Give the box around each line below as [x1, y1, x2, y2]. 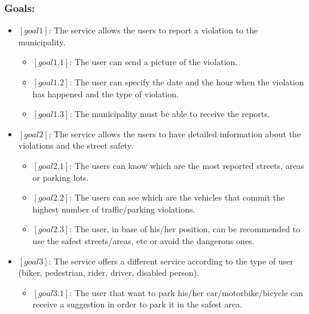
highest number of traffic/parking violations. [32, 202, 195, 215]
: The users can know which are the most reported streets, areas [69, 159, 304, 171]
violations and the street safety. [18, 139, 133, 152]
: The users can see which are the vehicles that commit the [69, 191, 285, 204]
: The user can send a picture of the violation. [69, 56, 238, 68]
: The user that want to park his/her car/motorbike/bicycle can [69, 286, 304, 298]
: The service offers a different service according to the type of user [48, 254, 293, 267]
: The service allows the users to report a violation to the [48, 24, 258, 36]
